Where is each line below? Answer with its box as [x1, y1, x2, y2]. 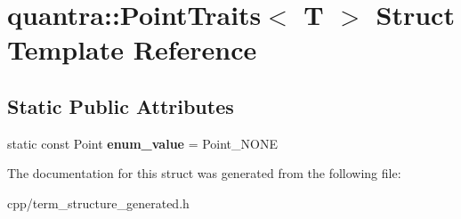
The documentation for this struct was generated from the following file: [7, 164, 401, 182]
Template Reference [7, 31, 257, 68]
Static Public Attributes [7, 92, 234, 119]
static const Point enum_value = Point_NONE [7, 134, 278, 152]
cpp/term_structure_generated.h [7, 193, 190, 212]
